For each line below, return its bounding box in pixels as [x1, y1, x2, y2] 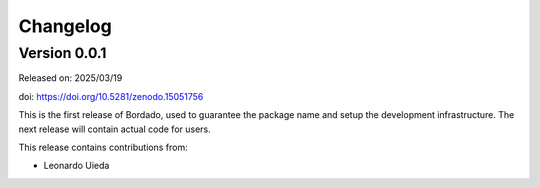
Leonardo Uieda [43, 160, 110, 172]
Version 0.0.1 [18, 44, 107, 62]
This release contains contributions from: [18, 141, 189, 153]
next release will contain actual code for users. [18, 123, 212, 135]
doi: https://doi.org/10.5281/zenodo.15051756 [18, 90, 204, 102]
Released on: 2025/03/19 [18, 72, 123, 84]
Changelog [18, 15, 112, 37]
